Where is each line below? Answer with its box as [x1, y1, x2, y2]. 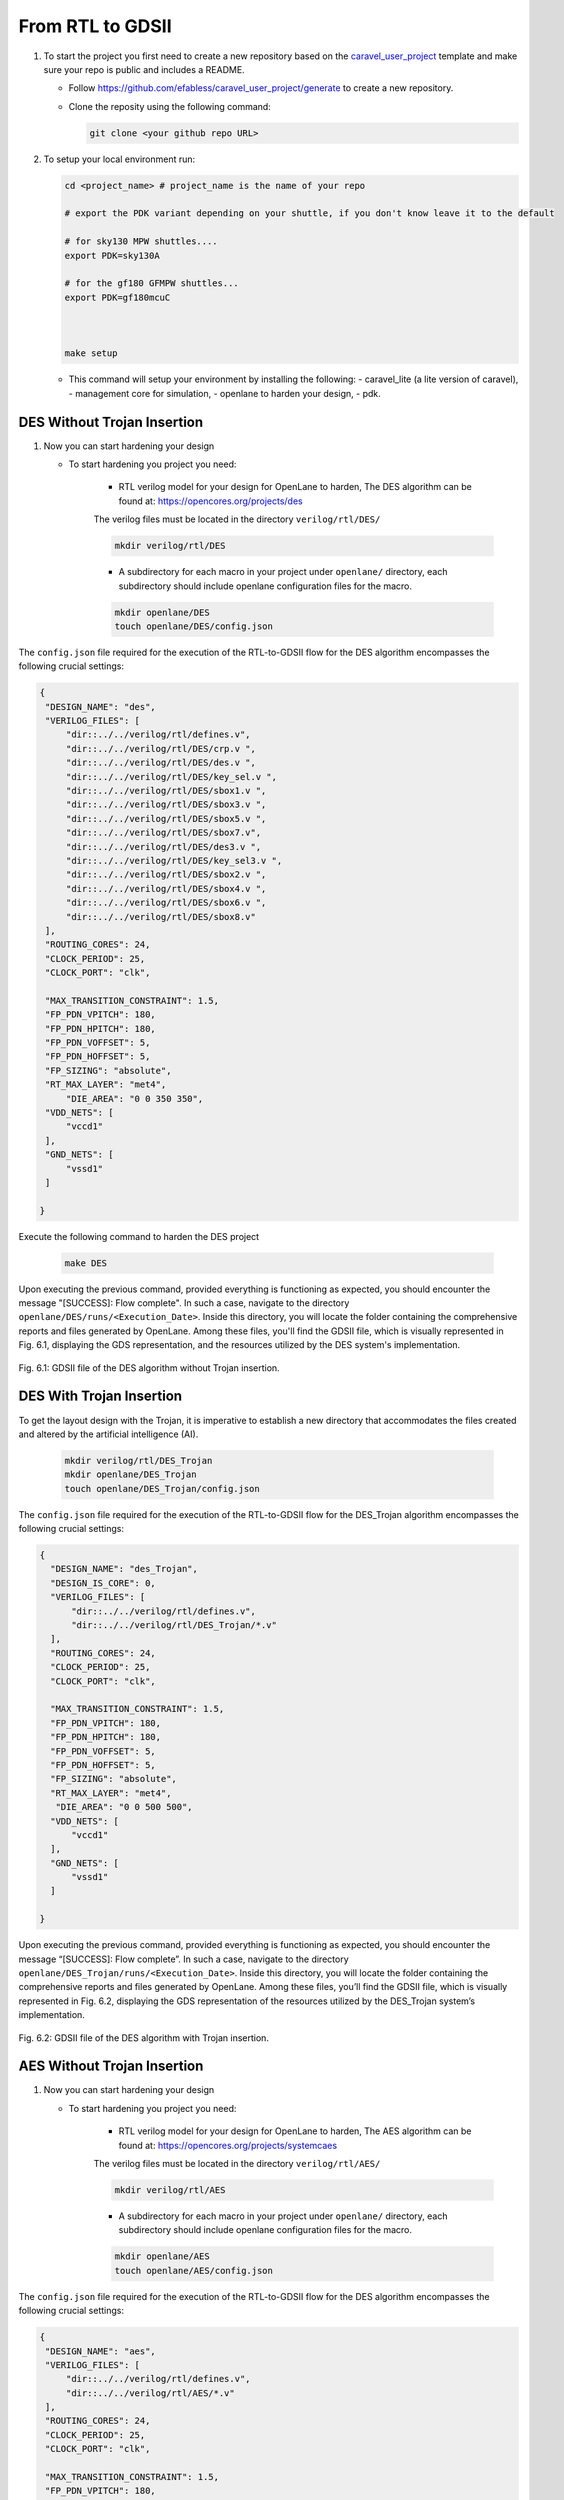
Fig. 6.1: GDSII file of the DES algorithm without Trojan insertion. [18, 1361, 280, 1374]
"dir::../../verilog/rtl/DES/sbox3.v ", [65, 799, 267, 810]
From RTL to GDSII [18, 15, 172, 37]
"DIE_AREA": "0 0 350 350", [65, 1093, 204, 1104]
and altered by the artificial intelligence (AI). [18, 1428, 199, 1440]
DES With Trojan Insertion [18, 1388, 183, 1405]
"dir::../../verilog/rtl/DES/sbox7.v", [65, 827, 262, 839]
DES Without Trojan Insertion [18, 413, 204, 430]
